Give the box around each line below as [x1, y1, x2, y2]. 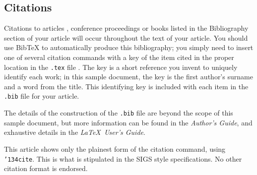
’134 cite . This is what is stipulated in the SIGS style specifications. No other [4, 153, 242, 164]
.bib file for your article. [4, 91, 79, 101]
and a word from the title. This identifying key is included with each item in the [4, 81, 249, 91]
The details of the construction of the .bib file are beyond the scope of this [4, 108, 233, 118]
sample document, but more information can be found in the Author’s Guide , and [4, 117, 253, 127]
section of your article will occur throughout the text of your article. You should [4, 32, 248, 43]
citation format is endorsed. [4, 163, 88, 174]
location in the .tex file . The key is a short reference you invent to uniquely [4, 61, 238, 72]
